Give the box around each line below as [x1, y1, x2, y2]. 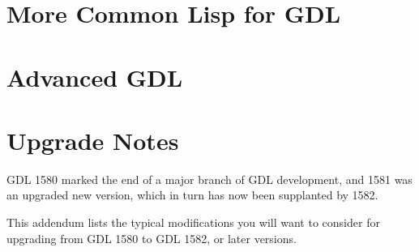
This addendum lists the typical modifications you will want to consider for [6, 214, 380, 231]
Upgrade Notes [6, 123, 179, 156]
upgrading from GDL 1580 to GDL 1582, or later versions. [6, 229, 297, 246]
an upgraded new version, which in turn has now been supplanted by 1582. [6, 186, 378, 203]
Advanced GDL [6, 60, 183, 93]
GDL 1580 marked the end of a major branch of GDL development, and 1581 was [6, 170, 413, 187]
